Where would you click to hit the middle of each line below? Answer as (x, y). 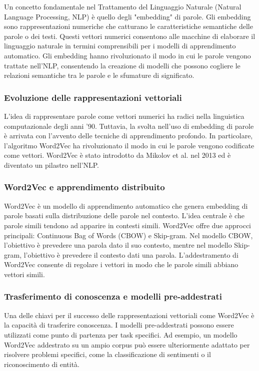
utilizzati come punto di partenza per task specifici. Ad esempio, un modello (121, 334)
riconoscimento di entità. (42, 364)
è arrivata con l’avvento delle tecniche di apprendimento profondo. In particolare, (128, 136)
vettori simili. (24, 274)
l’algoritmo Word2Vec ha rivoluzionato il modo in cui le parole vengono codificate (129, 145)
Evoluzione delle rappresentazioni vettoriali (93, 97)
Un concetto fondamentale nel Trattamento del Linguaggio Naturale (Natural (123, 6)
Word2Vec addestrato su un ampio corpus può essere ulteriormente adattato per (127, 344)
